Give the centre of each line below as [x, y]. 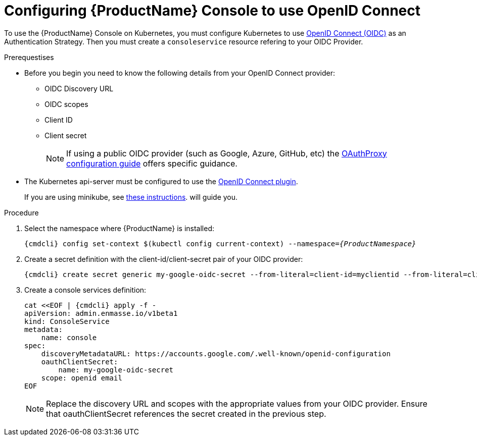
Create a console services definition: [85, 290]
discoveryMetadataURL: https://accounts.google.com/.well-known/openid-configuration [216, 353]
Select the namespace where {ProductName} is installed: [120, 228]
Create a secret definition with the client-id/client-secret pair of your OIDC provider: [164, 259]
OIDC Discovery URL [79, 88]
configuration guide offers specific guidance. [152, 163]
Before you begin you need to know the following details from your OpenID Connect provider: [180, 73]
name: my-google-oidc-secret [116, 370]
